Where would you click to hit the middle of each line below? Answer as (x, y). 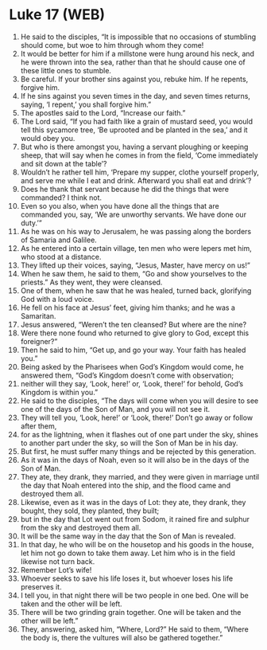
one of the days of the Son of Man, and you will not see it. (115, 409)
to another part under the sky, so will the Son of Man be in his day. (129, 443)
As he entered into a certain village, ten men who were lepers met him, (136, 248)
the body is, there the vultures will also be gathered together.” (122, 637)
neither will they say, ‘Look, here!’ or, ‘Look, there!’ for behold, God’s (132, 383)
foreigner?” (39, 341)
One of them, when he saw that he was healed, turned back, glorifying (136, 290)
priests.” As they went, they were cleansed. (91, 282)
